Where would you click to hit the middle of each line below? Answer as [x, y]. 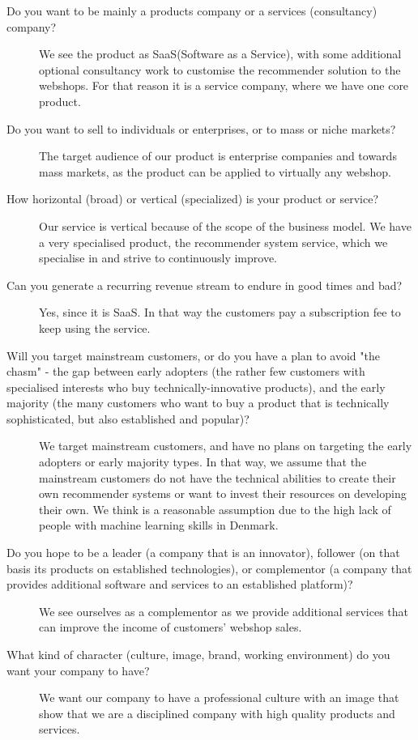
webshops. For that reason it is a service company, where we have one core [224, 85]
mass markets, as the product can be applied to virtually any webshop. [215, 171]
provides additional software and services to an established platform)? [180, 584]
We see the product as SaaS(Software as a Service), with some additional [220, 54]
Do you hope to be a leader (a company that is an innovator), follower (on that [203, 553]
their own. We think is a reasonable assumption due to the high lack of [215, 509]
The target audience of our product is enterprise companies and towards [218, 156]
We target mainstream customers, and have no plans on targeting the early [226, 446]
